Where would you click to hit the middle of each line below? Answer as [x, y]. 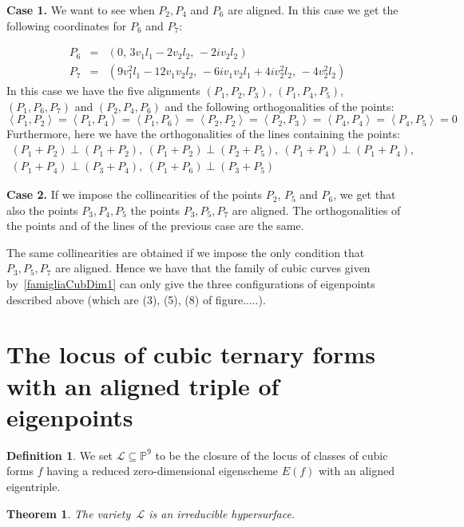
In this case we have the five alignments [103, 91]
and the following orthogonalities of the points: [280, 106]
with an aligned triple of [143, 385]
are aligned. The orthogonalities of [316, 210]
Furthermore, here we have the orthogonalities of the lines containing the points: [203, 134]
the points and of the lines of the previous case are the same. [155, 226]
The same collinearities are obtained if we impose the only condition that [186, 252]
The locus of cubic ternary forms [191, 354]
